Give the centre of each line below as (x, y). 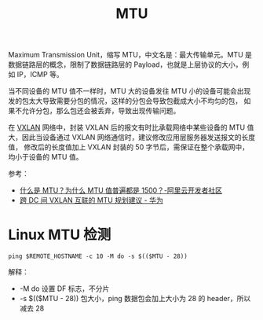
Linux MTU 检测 (60, 235)
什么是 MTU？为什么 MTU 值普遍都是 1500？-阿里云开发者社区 (121, 190)
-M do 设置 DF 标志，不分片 (64, 289)
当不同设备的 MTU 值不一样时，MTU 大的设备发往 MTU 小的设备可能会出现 (130, 91)
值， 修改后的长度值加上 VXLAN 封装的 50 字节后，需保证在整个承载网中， (129, 147)
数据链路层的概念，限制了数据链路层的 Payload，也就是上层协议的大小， (125, 64)
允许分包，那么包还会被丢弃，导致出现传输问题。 (101, 111)
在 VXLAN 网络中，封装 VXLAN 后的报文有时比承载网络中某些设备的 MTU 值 (131, 127)
